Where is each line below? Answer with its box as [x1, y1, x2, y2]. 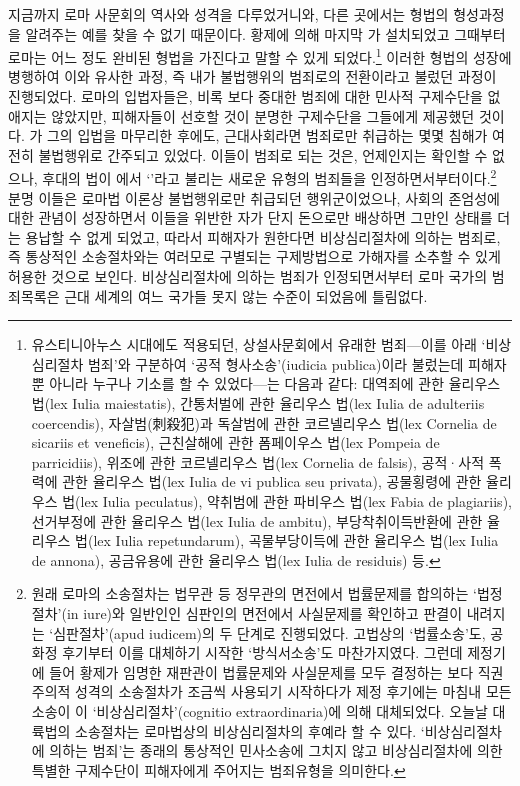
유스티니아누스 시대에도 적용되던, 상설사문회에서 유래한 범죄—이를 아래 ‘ [31, 334, 486, 355]
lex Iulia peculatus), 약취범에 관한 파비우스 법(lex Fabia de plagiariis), [80, 490, 512, 511]
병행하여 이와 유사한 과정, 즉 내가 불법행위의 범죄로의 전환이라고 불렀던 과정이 [8, 66, 497, 87]
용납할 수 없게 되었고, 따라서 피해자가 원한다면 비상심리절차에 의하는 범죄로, [25, 226, 501, 247]
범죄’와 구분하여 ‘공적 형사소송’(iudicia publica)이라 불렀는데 [87, 353, 464, 374]
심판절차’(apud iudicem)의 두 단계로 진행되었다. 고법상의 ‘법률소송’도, [53, 622, 486, 643]
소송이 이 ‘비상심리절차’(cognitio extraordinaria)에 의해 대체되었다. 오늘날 [31, 700, 488, 721]
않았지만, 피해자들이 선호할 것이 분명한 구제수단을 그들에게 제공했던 [51, 105, 475, 126]
